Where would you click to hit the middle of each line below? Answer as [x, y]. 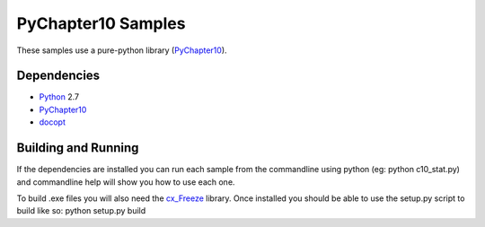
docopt [53, 122]
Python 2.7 [59, 97]
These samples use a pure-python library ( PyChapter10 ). [122, 50]
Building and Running [78, 148]
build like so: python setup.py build [81, 211]
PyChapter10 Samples [101, 23]
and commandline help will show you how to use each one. [126, 182]
